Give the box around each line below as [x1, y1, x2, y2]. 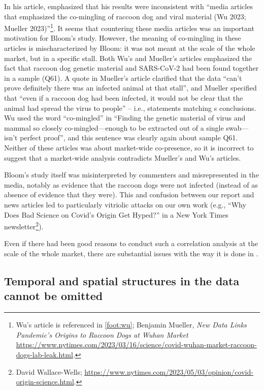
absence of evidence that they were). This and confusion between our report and [4, 189, 254, 200]
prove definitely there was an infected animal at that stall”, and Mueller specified [4, 82, 257, 93]
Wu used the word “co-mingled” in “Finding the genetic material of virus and [4, 112, 246, 123]
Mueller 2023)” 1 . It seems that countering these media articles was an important [4, 21, 254, 33]
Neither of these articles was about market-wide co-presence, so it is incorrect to [4, 142, 254, 153]
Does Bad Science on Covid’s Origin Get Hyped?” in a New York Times [4, 209, 228, 220]
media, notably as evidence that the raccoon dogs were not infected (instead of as [4, 179, 258, 190]
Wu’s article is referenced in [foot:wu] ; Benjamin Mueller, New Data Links [16, 319, 247, 330]
